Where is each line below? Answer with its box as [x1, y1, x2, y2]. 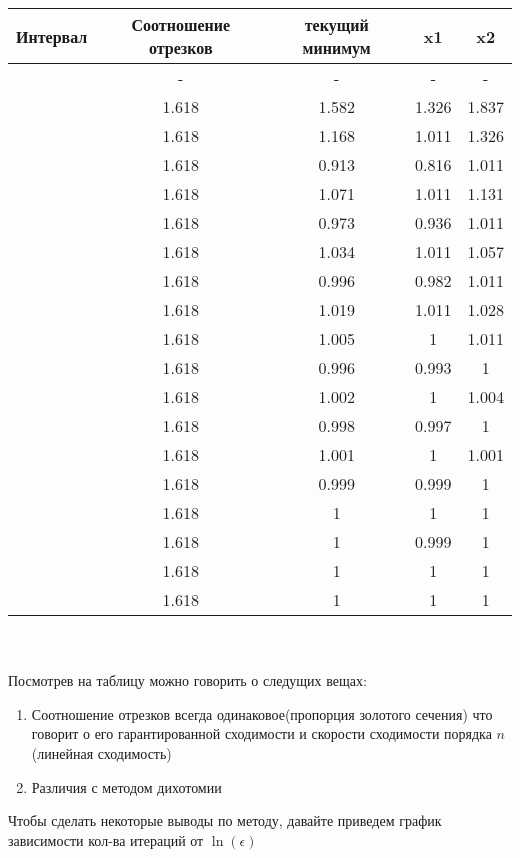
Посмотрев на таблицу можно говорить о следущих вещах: [8, 670, 367, 691]
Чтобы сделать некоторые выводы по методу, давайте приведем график [8, 810, 442, 831]
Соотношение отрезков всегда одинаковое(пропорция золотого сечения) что [31, 703, 493, 724]
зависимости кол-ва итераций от [8, 829, 204, 850]
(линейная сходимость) [31, 742, 172, 763]
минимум [302, 36, 371, 59]
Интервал [16, 24, 88, 48]
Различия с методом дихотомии [31, 776, 222, 797]
